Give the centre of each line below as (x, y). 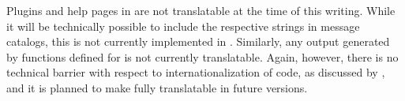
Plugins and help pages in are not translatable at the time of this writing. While (201, 10)
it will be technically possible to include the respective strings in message (183, 26)
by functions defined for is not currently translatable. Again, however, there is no (202, 56)
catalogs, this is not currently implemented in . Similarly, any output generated (198, 41)
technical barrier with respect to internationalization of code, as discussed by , (196, 72)
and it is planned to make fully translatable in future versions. (157, 87)
